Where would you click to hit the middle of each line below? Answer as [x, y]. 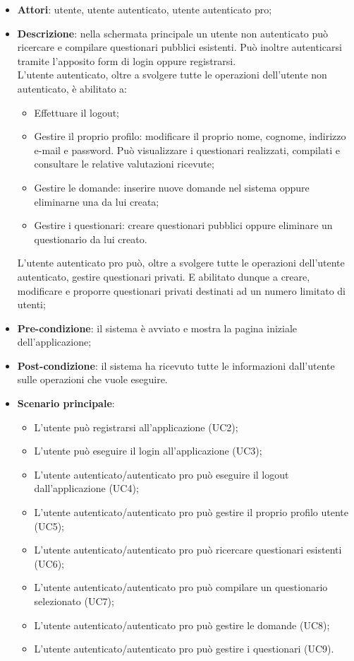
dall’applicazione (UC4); [86, 488]
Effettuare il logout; [77, 112]
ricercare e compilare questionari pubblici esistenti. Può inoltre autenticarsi [179, 47]
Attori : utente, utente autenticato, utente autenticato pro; [145, 9]
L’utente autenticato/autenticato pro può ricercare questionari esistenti [188, 550]
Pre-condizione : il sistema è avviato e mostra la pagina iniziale [157, 328]
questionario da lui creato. [91, 239]
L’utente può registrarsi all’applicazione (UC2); [136, 427]
